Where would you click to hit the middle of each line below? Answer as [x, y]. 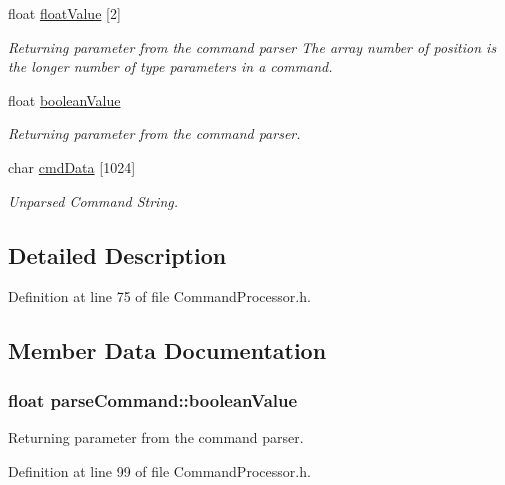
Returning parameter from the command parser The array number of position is [252, 46]
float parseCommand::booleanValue [153, 399]
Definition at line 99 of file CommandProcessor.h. [159, 470]
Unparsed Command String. [93, 200]
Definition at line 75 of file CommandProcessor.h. [159, 296]
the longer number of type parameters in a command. [170, 66]
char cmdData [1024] [72, 166]
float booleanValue [64, 99]
